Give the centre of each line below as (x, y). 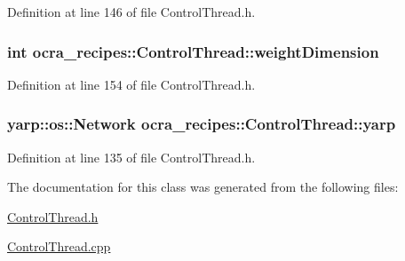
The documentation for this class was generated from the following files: (203, 187)
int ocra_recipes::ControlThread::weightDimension (193, 51)
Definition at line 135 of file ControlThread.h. (131, 157)
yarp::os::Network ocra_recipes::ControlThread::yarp (202, 124)
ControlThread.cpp (59, 246)
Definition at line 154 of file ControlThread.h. (131, 84)
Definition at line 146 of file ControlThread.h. (131, 12)
